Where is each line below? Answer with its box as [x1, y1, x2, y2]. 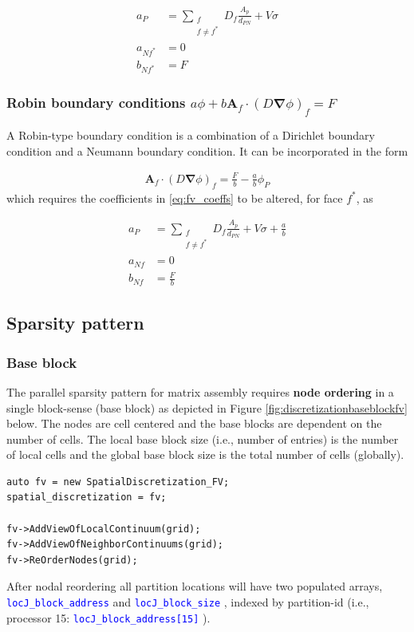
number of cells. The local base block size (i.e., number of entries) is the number [6, 430, 399, 447]
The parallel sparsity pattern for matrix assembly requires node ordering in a [6, 383, 394, 400]
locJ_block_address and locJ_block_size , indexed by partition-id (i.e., [6, 594, 369, 610]
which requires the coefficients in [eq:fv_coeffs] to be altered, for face [6, 189, 343, 206]
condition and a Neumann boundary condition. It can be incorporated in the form [6, 142, 408, 159]
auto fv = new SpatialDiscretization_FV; [6, 476, 230, 488]
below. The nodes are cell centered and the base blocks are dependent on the [6, 415, 382, 432]
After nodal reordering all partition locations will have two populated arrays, [6, 578, 383, 594]
